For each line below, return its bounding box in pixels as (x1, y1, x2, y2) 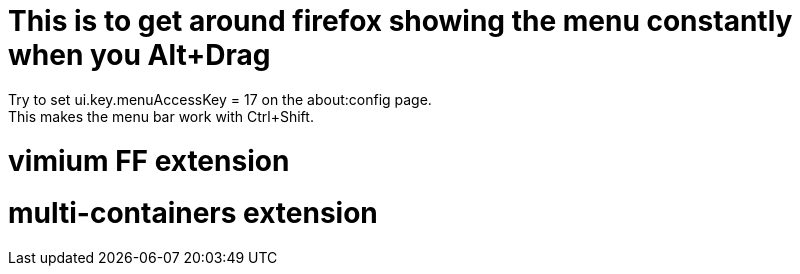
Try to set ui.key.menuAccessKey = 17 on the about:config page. (8, 90, 432, 108)
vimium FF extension (8, 143, 290, 178)
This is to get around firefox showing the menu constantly (8, 4, 793, 38)
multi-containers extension (8, 196, 378, 231)
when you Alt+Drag (8, 38, 271, 72)
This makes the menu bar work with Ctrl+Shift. (8, 107, 314, 125)
